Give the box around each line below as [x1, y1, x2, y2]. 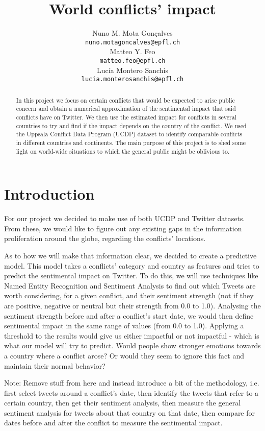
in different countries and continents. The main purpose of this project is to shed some [16, 138, 246, 147]
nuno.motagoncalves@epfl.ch [85, 38, 180, 46]
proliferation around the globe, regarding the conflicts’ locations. [4, 233, 206, 244]
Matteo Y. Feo [110, 46, 155, 57]
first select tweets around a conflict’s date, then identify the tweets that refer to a [4, 387, 259, 398]
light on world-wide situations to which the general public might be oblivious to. [16, 147, 230, 155]
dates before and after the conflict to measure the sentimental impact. [4, 417, 223, 428]
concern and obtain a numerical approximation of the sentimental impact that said [16, 104, 236, 113]
